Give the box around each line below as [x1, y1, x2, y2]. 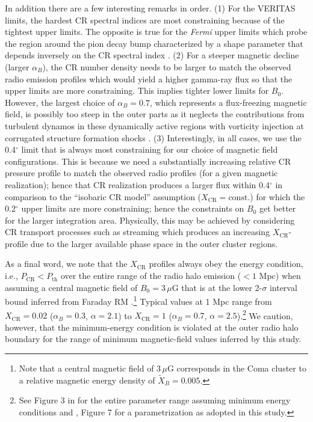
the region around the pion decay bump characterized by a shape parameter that [5, 37, 303, 49]
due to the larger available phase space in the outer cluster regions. [30, 237, 278, 249]
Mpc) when [259, 269, 301, 282]
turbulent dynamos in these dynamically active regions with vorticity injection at [5, 119, 304, 132]
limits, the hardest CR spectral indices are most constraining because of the [5, 13, 285, 26]
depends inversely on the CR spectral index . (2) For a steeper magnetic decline [5, 49, 299, 61]
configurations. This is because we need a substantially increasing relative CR [5, 154, 291, 167]
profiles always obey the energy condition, [149, 257, 303, 270]
